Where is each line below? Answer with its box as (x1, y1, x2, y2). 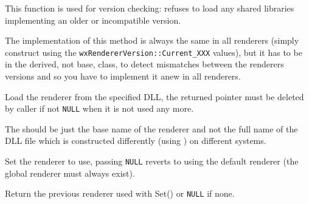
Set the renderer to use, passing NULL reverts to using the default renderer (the (5, 155, 299, 168)
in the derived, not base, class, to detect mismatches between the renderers (5, 58, 284, 70)
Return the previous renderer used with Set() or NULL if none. (5, 187, 235, 200)
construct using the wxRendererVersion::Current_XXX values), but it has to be (5, 46, 302, 58)
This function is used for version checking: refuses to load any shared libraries (5, 2, 294, 14)
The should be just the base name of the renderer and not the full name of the (5, 122, 298, 135)
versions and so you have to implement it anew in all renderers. (5, 70, 241, 83)
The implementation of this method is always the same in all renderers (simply (5, 34, 299, 47)
